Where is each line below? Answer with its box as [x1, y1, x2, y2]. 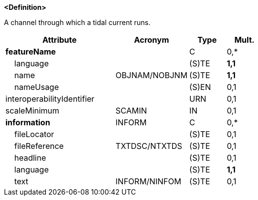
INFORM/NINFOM [115, 176, 182, 186]
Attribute [42, 35, 77, 45]
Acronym [134, 35, 169, 45]
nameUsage [14, 82, 59, 92]
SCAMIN [115, 106, 147, 115]
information [5, 117, 50, 127]
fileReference [14, 141, 64, 151]
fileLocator [14, 129, 54, 139]
